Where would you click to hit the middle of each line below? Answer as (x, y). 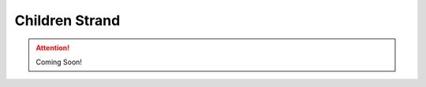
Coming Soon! (59, 62)
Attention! (53, 48)
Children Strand (67, 20)
